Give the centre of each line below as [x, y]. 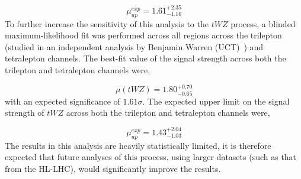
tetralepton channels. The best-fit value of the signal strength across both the [145, 58]
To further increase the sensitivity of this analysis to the [107, 23]
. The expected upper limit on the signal [216, 101]
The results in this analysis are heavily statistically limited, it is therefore [138, 145]
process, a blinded [263, 23]
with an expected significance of [63, 101]
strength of [25, 113]
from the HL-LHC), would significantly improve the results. [113, 168]
